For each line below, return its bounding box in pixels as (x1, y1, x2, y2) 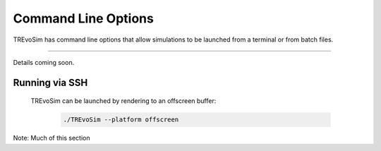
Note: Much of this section (13, 134, 90, 143)
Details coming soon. (13, 58, 75, 66)
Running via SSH (13, 76, 88, 88)
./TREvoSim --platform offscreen (63, 116, 179, 123)
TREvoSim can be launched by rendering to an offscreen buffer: (30, 97, 217, 105)
